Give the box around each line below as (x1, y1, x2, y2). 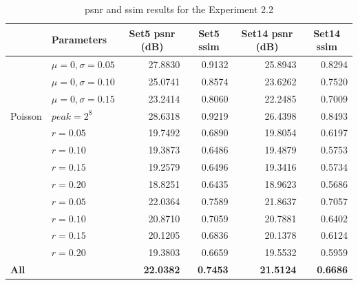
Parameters (51, 32, 107, 47)
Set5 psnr (129, 25, 176, 40)
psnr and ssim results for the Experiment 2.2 (85, 2, 273, 16)
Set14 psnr (241, 25, 293, 40)
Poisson (10, 108, 42, 123)
